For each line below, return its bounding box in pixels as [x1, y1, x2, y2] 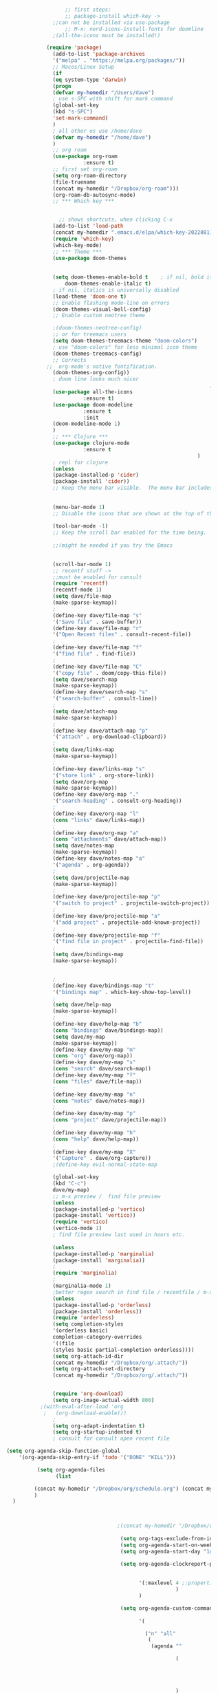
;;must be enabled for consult [52, 574, 142, 581]
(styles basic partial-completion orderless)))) [52, 1346, 195, 1353]
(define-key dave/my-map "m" [52, 1046, 136, 1053]
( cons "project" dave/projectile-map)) [52, 1117, 167, 1123]
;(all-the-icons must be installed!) [52, 32, 161, 39]
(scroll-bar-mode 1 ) [52, 561, 112, 568]
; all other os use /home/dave [52, 127, 142, 134]
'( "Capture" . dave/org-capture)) [52, 1155, 152, 1162]
